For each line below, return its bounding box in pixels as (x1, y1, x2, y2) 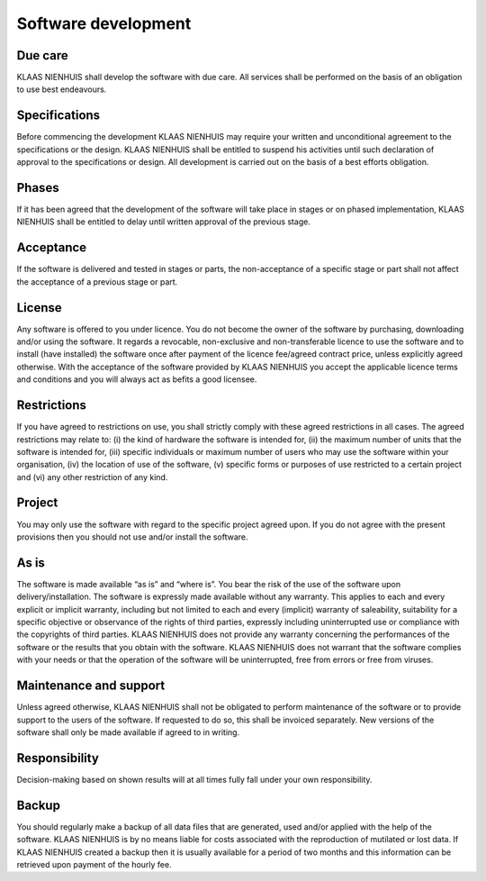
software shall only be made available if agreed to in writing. (16, 726, 240, 738)
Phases (16, 180, 59, 195)
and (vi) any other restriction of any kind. (16, 471, 168, 482)
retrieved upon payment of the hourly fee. (16, 858, 172, 869)
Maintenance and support (16, 678, 166, 694)
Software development (16, 14, 192, 33)
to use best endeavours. (16, 84, 107, 95)
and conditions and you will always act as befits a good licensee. (16, 374, 257, 385)
